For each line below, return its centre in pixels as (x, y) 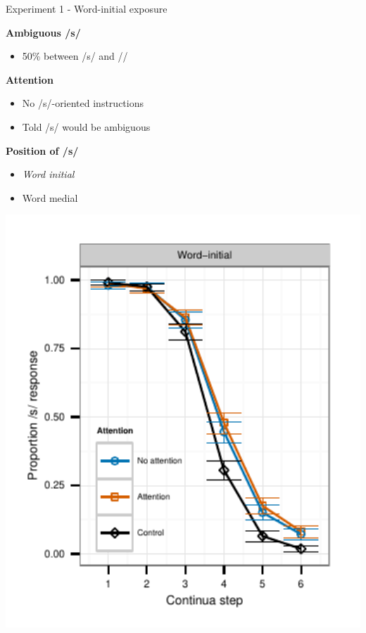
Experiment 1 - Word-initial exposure (87, 8)
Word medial (50, 197)
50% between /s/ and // (75, 56)
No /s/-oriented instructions (83, 103)
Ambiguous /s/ (43, 32)
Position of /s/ (42, 150)
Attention (30, 79)
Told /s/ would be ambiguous (86, 126)
